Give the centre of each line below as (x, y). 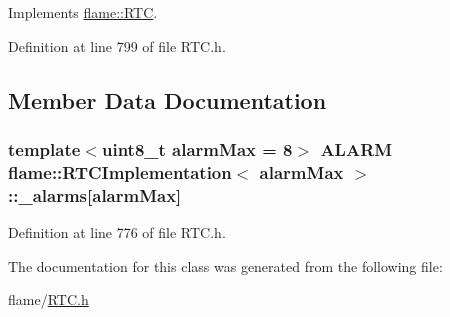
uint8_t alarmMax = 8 (197, 148)
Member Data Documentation (167, 99)
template (44, 148)
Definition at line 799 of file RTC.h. (117, 45)
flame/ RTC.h (48, 299)
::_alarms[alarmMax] (95, 194)
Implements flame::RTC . (83, 12)
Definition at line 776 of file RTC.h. (117, 232)
